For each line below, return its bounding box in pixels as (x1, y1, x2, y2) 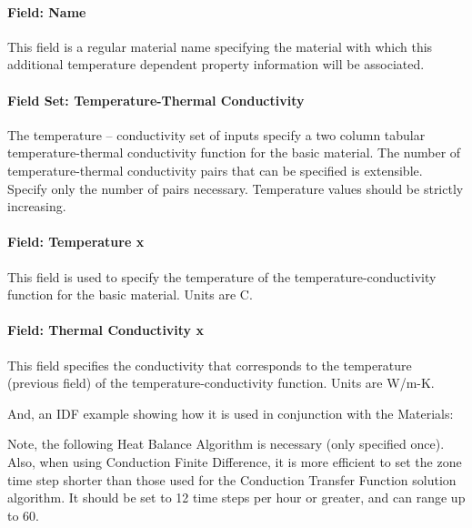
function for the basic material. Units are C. (7, 285, 253, 304)
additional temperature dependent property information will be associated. (7, 55, 425, 74)
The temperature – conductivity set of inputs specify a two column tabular (7, 125, 426, 144)
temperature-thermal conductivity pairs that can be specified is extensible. (7, 160, 423, 179)
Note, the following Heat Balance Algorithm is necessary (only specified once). (7, 434, 445, 453)
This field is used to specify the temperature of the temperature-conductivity (7, 267, 437, 286)
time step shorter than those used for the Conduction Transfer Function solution (7, 470, 457, 489)
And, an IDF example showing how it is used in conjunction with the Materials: (7, 403, 454, 422)
